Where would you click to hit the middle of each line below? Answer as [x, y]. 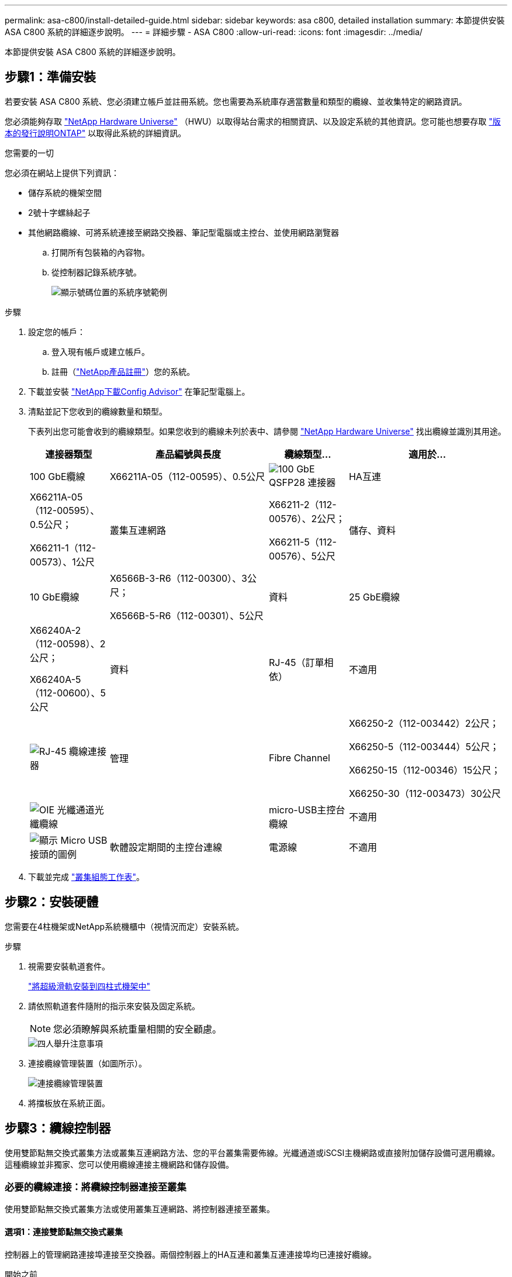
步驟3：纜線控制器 [58, 1128]
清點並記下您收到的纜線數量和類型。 [98, 411]
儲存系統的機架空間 [65, 192]
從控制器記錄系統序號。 [96, 272]
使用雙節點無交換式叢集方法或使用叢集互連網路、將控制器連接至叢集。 [140, 1209]
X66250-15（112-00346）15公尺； [425, 770]
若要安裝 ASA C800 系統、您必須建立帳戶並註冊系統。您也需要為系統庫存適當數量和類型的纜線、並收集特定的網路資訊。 [236, 101]
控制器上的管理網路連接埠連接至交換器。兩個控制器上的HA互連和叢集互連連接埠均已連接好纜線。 [191, 1254]
